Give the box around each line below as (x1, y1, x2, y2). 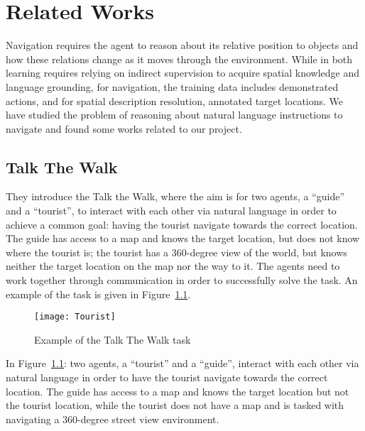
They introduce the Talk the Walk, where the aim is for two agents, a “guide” (6, 189, 345, 204)
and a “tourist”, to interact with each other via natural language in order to (6, 203, 337, 218)
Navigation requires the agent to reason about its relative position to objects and (6, 38, 359, 53)
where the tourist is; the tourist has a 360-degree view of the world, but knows (6, 244, 347, 259)
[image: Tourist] (34, 312, 116, 322)
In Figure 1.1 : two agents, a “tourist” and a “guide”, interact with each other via (6, 356, 359, 371)
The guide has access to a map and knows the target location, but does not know (6, 231, 360, 246)
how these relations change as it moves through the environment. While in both (6, 51, 353, 66)
